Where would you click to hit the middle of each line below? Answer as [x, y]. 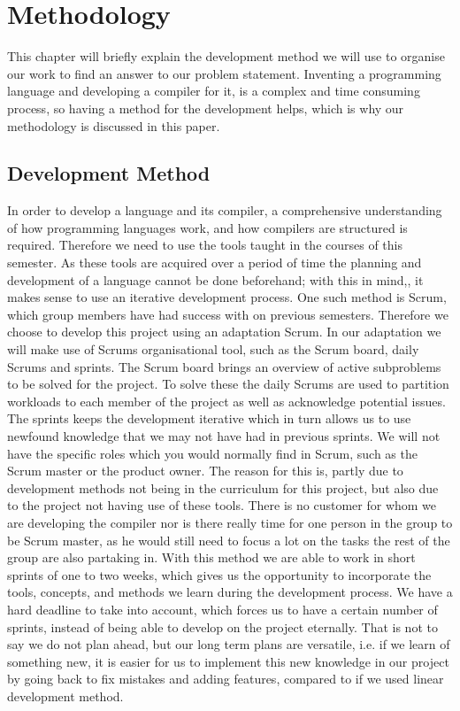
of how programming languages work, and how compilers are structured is [207, 227]
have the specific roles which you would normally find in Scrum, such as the [212, 453]
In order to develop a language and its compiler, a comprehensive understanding [225, 210]
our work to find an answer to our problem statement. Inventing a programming [224, 73]
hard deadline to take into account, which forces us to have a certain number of [222, 609]
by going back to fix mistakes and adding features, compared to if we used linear [226, 679]
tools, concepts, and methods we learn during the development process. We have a [230, 592]
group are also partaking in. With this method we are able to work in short [211, 557]
